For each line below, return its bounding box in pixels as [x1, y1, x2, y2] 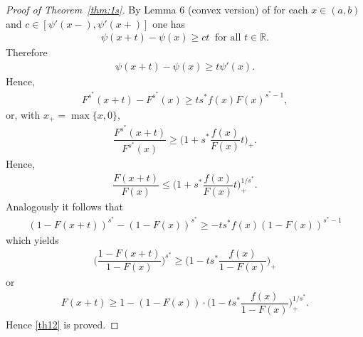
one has [152, 16, 186, 31]
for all [215, 33, 241, 43]
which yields [6, 232, 59, 247]
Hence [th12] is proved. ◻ [6, 317, 119, 332]
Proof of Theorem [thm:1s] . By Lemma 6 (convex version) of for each [6, 2, 308, 16]
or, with [6, 107, 41, 122]
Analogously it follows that [6, 198, 124, 213]
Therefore [6, 45, 48, 60]
